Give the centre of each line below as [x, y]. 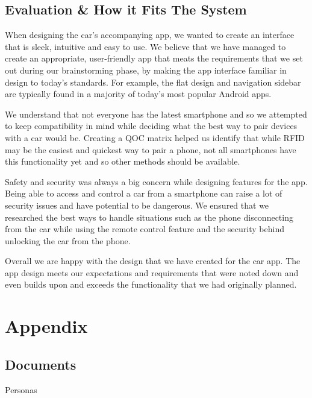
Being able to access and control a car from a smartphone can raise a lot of [144, 193]
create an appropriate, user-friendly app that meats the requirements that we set [154, 58]
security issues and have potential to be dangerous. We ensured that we [137, 205]
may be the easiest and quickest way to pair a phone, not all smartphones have [151, 149]
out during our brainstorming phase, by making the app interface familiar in [146, 70]
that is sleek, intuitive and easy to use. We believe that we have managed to [145, 46]
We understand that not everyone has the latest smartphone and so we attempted [156, 114]
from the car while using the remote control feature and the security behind [145, 229]
